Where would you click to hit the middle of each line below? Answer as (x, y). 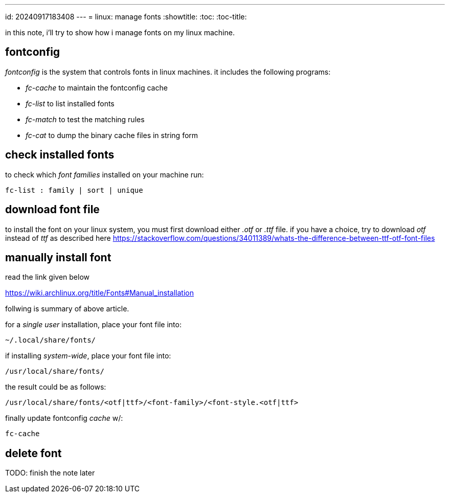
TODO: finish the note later (50, 473)
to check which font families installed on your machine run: (105, 174)
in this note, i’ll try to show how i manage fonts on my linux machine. (120, 32)
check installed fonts (60, 155)
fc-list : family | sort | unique (74, 190)
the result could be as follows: (56, 387)
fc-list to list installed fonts (70, 103)
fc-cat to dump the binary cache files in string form (112, 135)
